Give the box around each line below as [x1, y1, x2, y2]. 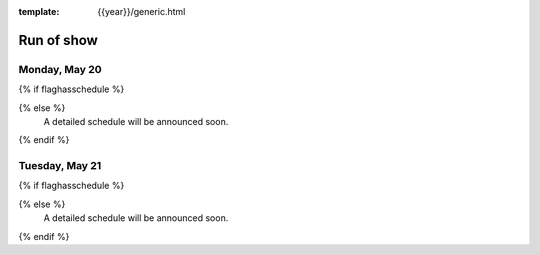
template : [18, 6, 60, 17]
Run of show [18, 31, 99, 49]
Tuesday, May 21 [18, 159, 102, 173]
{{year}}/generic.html [97, 6, 186, 17]
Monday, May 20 [18, 62, 102, 76]
